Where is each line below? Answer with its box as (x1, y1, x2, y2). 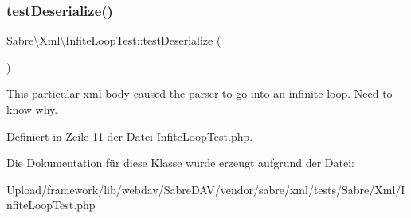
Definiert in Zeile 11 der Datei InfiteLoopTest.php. (6, 127, 253, 144)
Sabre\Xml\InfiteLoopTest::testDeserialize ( (6, 32, 221, 49)
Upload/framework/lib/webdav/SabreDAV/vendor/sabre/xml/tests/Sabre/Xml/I (6, 181, 405, 197)
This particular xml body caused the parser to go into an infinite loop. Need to (6, 85, 393, 102)
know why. (6, 101, 58, 117)
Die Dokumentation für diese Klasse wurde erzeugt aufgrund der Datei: (6, 154, 354, 171)
